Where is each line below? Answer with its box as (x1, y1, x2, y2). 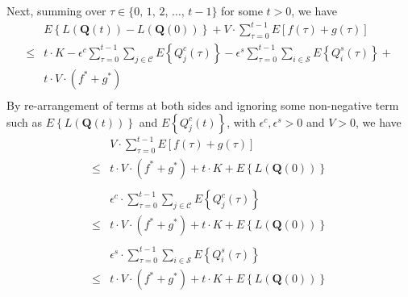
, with (227, 113, 256, 130)
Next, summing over (6, 2, 106, 19)
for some (221, 2, 263, 19)
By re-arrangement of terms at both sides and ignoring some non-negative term (6, 97, 399, 114)
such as (6, 113, 43, 130)
